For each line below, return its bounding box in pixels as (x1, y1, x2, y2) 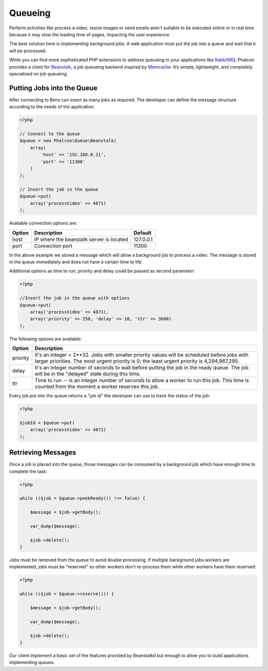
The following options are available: (9, 336, 82, 342)
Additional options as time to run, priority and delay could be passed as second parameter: (9, 268, 195, 274)
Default (134, 229, 151, 236)
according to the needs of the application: (9, 104, 95, 110)
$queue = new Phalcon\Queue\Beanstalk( (19, 138, 117, 144)
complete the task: (9, 468, 47, 474)
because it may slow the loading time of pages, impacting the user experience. (9, 31, 171, 37)
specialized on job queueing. (9, 71, 68, 76)
